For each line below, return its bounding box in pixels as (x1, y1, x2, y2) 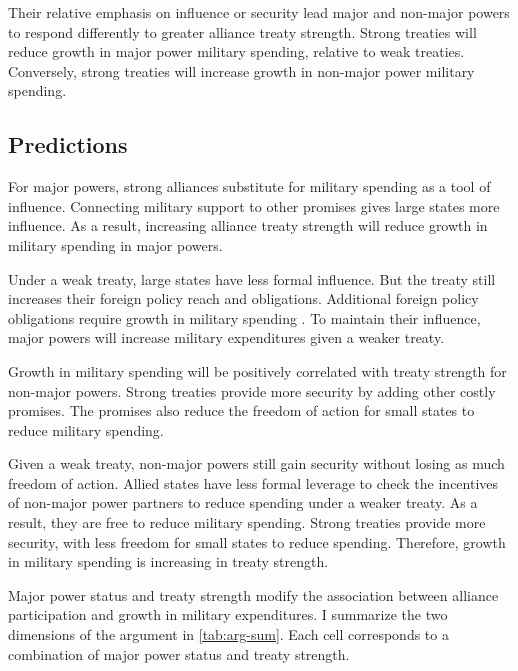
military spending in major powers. (8, 234, 223, 255)
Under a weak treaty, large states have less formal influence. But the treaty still (8, 268, 496, 289)
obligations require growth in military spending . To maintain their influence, (8, 307, 481, 328)
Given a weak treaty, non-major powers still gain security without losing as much (8, 453, 505, 474)
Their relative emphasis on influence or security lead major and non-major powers (8, 2, 510, 22)
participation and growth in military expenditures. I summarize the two (8, 604, 448, 625)
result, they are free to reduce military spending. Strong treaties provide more (8, 512, 486, 533)
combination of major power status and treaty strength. (8, 643, 350, 664)
